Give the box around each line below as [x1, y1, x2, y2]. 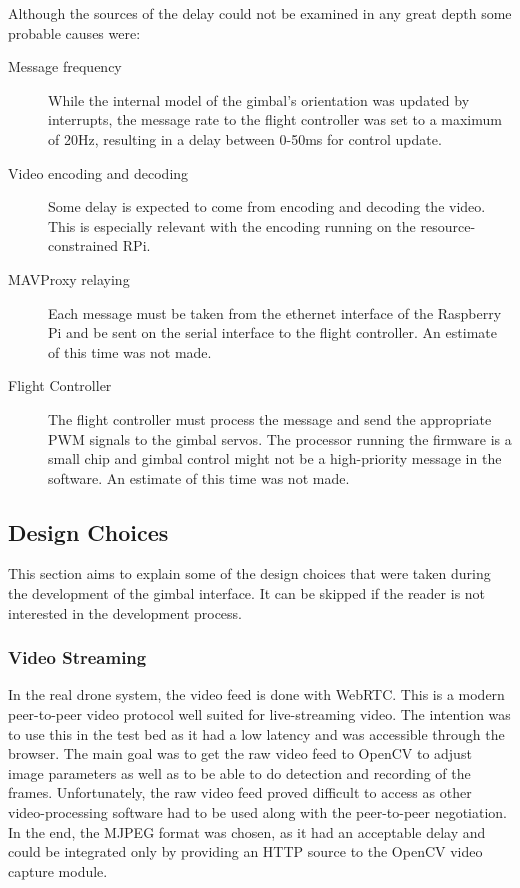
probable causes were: [8, 22, 141, 43]
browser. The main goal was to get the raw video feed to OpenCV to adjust [8, 743, 472, 764]
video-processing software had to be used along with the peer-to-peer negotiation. [8, 802, 508, 823]
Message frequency [8, 56, 122, 77]
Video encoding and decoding [8, 162, 189, 183]
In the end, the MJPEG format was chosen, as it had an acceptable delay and [8, 821, 486, 842]
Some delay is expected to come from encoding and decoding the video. [48, 196, 486, 217]
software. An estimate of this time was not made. [48, 467, 350, 488]
